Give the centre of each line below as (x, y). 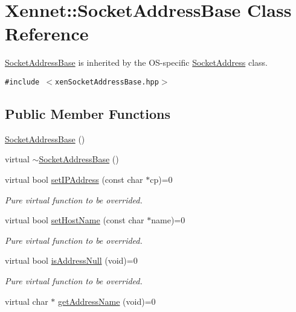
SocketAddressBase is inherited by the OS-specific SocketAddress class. (136, 62)
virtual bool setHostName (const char (75, 220)
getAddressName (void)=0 (107, 301)
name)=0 (168, 220)
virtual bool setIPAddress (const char (74, 179)
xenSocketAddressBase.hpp (107, 82)
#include (22, 82)
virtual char (27, 301)
